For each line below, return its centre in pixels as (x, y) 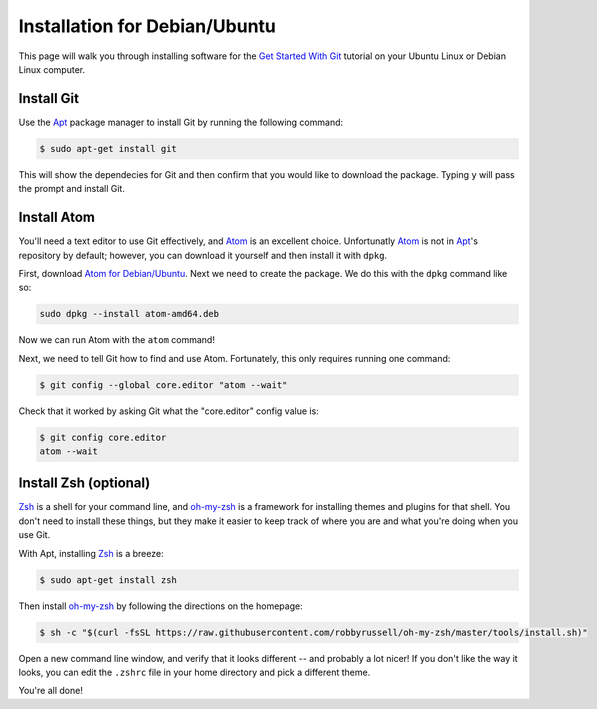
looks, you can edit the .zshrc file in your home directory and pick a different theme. (194, 672)
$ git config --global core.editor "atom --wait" (163, 384)
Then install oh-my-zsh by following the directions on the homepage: (161, 606)
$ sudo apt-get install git (108, 148)
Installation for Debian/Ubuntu (147, 26)
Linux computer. (51, 69)
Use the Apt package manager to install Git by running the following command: (181, 122)
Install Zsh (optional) (84, 483)
